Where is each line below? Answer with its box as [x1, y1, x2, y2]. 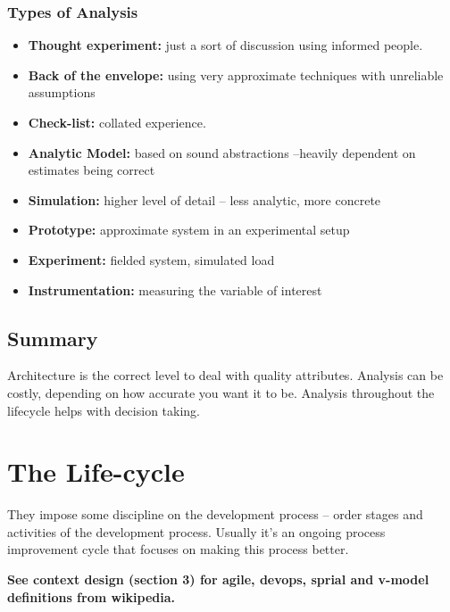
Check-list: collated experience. [28, 113, 206, 131]
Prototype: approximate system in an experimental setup [28, 220, 350, 239]
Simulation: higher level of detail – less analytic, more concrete [28, 190, 381, 209]
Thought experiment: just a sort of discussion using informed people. [28, 36, 423, 54]
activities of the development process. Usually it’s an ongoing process [7, 522, 386, 541]
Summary [7, 324, 98, 351]
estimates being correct [28, 161, 155, 179]
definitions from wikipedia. [7, 587, 176, 606]
